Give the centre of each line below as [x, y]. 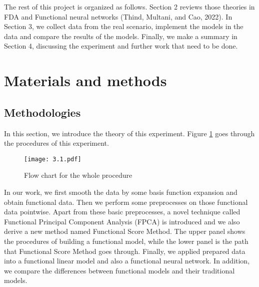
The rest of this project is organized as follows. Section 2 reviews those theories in [129, 7]
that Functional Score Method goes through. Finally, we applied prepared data [125, 251]
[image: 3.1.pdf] [53, 159]
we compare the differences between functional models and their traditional [119, 270]
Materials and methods [85, 80]
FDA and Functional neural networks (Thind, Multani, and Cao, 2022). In [118, 16]
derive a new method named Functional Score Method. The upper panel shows [125, 231]
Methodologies [42, 112]
